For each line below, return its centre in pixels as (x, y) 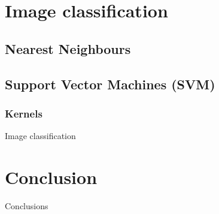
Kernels (24, 113)
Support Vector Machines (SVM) (110, 84)
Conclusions (27, 205)
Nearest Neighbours (68, 48)
